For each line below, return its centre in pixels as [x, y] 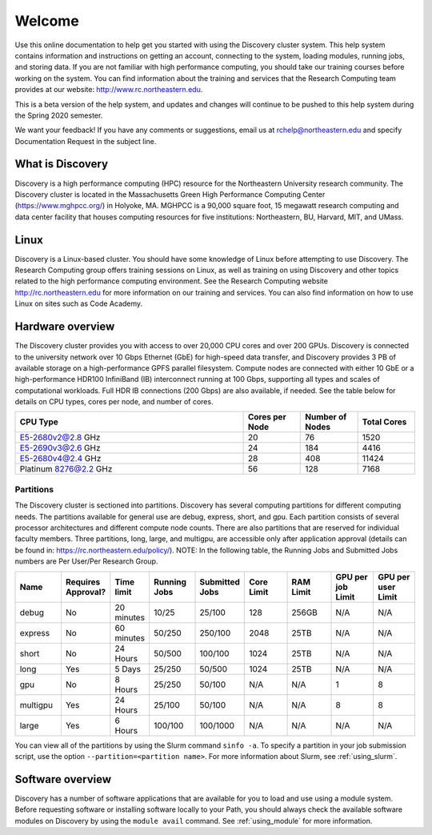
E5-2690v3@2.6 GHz [60, 448]
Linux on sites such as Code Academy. [79, 303]
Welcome [47, 21]
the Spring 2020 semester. [59, 115]
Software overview [63, 779]
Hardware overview [65, 327]
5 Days [128, 668]
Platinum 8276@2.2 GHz [66, 469]
